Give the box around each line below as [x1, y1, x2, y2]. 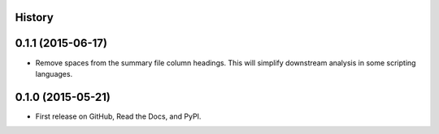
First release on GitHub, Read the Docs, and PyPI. [35, 111, 202, 121]
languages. [35, 69, 73, 78]
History [15, 10, 54, 24]
